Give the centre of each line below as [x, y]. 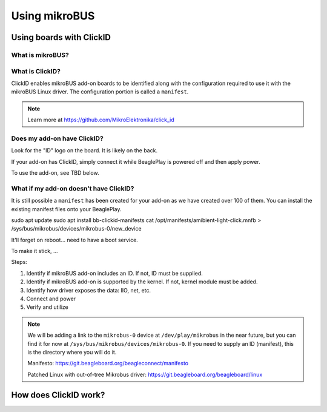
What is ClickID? [36, 71]
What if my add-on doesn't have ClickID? [73, 188]
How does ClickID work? [58, 395]
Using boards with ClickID [61, 37]
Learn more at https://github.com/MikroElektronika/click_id [101, 120]
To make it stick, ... [35, 251]
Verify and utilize [48, 307]
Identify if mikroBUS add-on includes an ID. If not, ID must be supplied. [114, 273]
